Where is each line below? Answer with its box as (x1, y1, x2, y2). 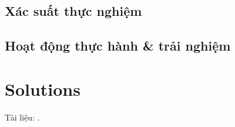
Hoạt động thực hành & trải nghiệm (5, 36, 231, 55)
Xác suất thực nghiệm (5, 2, 142, 20)
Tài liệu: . (5, 111, 40, 123)
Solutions (5, 76, 80, 101)
